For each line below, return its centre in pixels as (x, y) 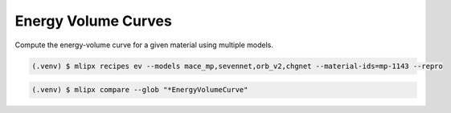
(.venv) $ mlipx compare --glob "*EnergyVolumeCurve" (140, 90)
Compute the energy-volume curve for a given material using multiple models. (144, 45)
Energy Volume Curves (93, 21)
